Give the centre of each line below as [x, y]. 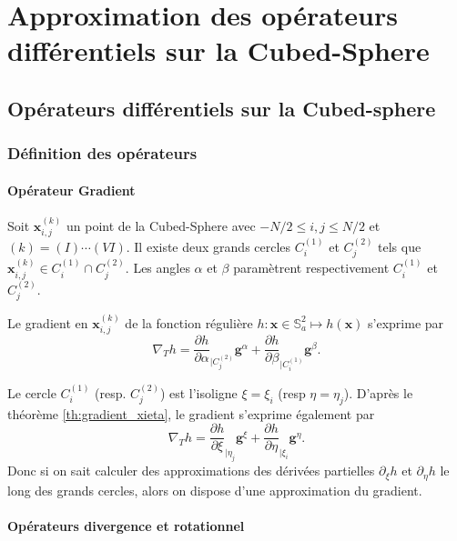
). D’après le [378, 393]
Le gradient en [48, 322]
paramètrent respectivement [311, 268]
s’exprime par [406, 322]
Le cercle [32, 393]
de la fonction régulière [189, 322]
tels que [400, 247]
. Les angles [157, 268]
